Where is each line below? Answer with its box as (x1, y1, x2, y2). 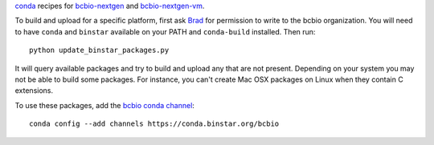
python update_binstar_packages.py (29, 46, 170, 55)
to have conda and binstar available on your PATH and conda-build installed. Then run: (14, 26, 316, 36)
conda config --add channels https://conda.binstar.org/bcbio (29, 119, 280, 128)
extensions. (14, 86, 54, 95)
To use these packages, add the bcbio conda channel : (14, 100, 194, 110)
